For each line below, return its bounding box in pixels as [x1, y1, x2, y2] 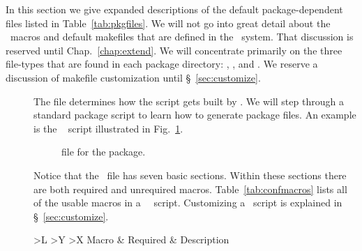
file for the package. [61, 144, 146, 159]
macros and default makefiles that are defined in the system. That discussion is [10, 29, 354, 44]
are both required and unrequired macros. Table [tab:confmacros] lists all [33, 181, 347, 196]
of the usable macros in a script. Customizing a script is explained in [33, 195, 342, 210]
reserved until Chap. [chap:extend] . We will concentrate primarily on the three [6, 43, 342, 57]
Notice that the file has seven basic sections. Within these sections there [33, 167, 347, 182]
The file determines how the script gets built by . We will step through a [33, 93, 344, 108]
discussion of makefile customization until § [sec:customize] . [6, 70, 261, 84]
